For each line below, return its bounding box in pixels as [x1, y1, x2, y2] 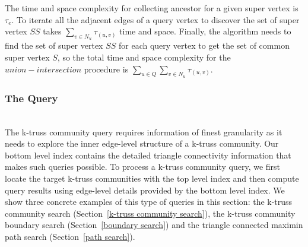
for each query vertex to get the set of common [119, 39, 290, 52]
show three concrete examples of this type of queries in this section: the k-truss [5, 195, 293, 208]
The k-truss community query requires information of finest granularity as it [5, 125, 282, 138]
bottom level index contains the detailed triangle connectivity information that [5, 148, 291, 161]
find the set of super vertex [5, 39, 103, 52]
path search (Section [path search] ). [5, 230, 135, 242]
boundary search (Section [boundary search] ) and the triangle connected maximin [5, 218, 303, 231]
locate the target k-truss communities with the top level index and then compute [5, 172, 299, 184]
